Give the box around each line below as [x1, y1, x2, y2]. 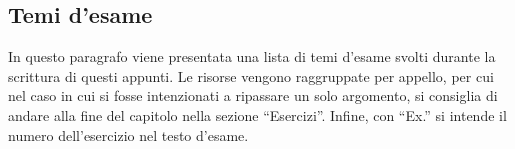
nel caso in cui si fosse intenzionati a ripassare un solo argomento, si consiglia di [8, 85, 498, 106]
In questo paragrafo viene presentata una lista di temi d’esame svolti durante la [8, 46, 496, 67]
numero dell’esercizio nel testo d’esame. [8, 124, 249, 145]
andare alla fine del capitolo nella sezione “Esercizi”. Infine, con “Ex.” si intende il [8, 104, 507, 125]
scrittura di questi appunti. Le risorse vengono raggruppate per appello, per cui [8, 65, 494, 86]
